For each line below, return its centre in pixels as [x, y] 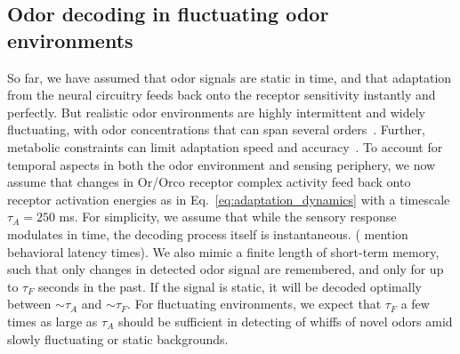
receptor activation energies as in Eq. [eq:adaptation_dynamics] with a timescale [229, 199]
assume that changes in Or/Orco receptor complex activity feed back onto [209, 182]
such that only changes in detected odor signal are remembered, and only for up [226, 269]
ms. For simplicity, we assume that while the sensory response [228, 217]
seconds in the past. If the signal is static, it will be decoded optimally [230, 286]
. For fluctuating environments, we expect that [254, 304]
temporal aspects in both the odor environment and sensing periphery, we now [222, 164]
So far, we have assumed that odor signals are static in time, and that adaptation [230, 77]
